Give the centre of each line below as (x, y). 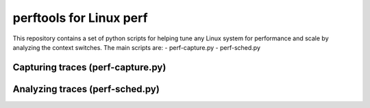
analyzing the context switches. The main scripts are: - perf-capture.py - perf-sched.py (136, 47)
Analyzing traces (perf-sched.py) (86, 89)
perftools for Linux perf (80, 18)
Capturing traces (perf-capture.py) (89, 67)
